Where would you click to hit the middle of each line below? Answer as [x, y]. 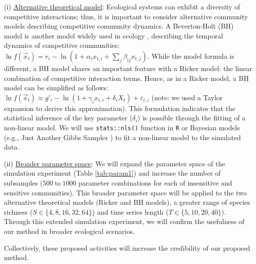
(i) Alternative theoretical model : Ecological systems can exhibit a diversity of [122, 6]
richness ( [18, 211]
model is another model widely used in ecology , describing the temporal [114, 35]
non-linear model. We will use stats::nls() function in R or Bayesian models [122, 127]
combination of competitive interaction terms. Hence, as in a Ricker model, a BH [127, 78]
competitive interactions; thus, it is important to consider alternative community [126, 16]
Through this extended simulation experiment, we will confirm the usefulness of [124, 221]
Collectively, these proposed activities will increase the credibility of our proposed [127, 247]
